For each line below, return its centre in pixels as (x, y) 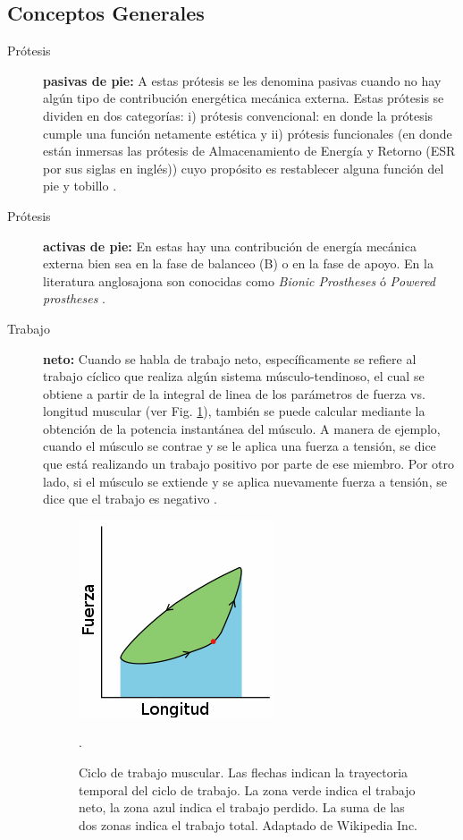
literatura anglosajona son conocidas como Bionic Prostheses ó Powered (240, 280)
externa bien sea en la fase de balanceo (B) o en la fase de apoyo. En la (238, 263)
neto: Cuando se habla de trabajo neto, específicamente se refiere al (230, 358)
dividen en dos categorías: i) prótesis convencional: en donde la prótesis (238, 115)
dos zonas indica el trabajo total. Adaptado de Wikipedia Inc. (248, 824)
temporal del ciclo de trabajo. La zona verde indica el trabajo (247, 789)
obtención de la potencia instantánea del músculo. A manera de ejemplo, (242, 428)
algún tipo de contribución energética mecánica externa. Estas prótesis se (244, 98)
